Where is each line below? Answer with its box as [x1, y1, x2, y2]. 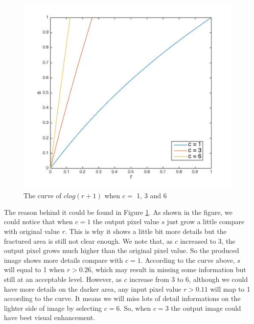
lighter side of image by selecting [4, 302, 102, 313]
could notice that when [4, 216, 73, 227]
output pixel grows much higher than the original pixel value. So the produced [4, 245, 239, 255]
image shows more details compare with [4, 255, 123, 265]
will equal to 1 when [4, 264, 65, 275]
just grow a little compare [167, 216, 245, 227]
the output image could [171, 302, 241, 313]
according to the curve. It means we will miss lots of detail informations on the [4, 293, 241, 303]
